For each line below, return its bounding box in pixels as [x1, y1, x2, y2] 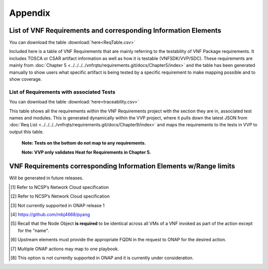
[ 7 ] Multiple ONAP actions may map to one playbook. [10, 246, 119, 252]
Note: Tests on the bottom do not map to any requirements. [21, 140, 146, 146]
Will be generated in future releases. [9, 175, 84, 181]
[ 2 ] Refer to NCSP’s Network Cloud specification [10, 193, 110, 199]
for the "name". [18, 227, 49, 233]
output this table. [9, 129, 44, 135]
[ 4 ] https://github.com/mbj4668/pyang [10, 211, 90, 217]
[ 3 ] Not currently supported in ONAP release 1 [10, 202, 105, 208]
